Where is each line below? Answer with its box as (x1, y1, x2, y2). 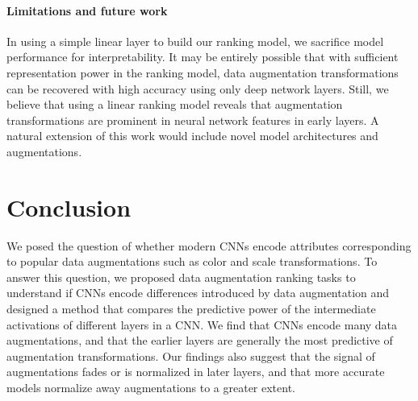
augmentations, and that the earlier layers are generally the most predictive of (6, 332, 393, 349)
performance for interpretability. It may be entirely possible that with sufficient (6, 48, 399, 65)
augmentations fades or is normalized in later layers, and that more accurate (6, 363, 385, 380)
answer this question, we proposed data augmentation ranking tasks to (6, 268, 356, 285)
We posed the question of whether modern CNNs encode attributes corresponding (6, 237, 412, 254)
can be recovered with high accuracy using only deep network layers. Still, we (6, 80, 389, 97)
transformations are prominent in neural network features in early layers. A (6, 111, 379, 128)
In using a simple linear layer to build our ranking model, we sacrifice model (6, 32, 384, 49)
